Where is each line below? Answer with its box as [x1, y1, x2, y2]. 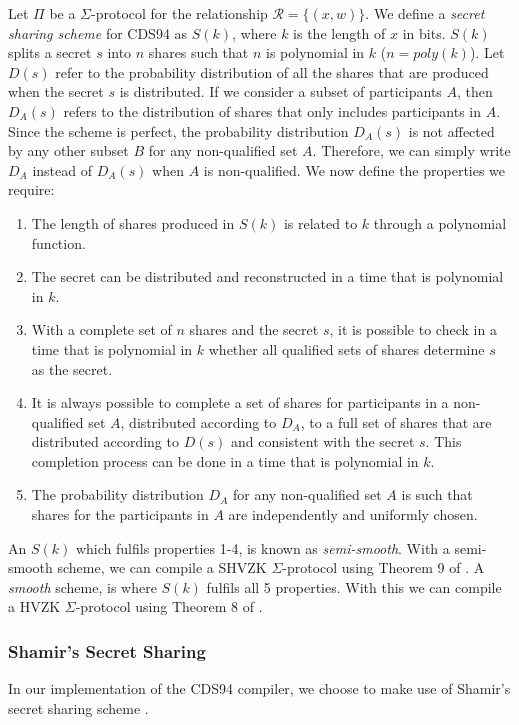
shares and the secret [189, 319, 319, 340]
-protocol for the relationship [91, 3, 268, 23]
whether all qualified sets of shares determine [208, 338, 485, 359]
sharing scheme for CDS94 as [8, 22, 188, 43]
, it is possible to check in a [329, 319, 497, 340]
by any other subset [8, 140, 129, 161]
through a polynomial [373, 212, 507, 233]
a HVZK [8, 596, 61, 617]
